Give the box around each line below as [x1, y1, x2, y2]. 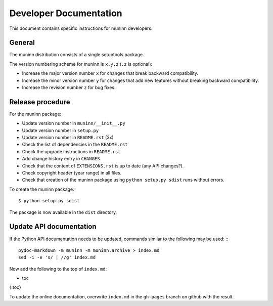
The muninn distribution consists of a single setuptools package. [9, 52, 144, 58]
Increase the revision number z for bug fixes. [22, 84, 116, 91]
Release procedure [9, 98, 70, 106]
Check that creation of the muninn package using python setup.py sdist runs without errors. [22, 177, 224, 183]
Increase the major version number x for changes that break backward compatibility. [22, 70, 199, 76]
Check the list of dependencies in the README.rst [22, 142, 128, 148]
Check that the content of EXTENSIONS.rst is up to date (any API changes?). [22, 162, 184, 169]
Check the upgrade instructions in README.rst [22, 148, 121, 154]
